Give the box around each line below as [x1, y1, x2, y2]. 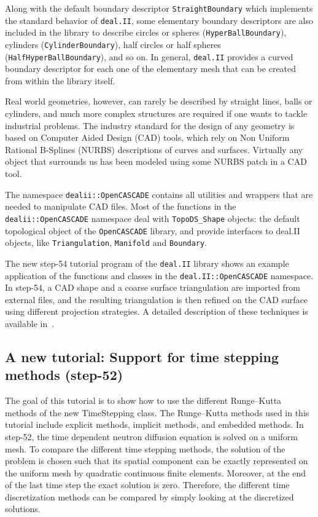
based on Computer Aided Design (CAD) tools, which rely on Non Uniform [5, 131, 290, 144]
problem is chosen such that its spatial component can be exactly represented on [5, 454, 308, 467]
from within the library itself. [5, 74, 115, 87]
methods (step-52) [5, 365, 123, 384]
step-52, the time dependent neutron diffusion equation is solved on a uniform [5, 430, 298, 443]
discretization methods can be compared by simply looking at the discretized [5, 490, 294, 503]
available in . [5, 317, 55, 330]
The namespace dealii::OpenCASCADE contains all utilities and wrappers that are [5, 187, 313, 200]
